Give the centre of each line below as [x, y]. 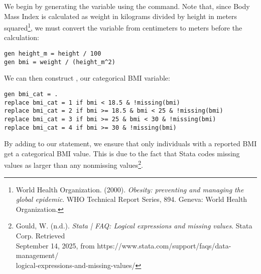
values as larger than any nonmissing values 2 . [74, 164]
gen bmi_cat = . [31, 94]
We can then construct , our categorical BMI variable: [87, 78]
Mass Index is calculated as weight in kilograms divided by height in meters [121, 16]
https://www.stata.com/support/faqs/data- [164, 245]
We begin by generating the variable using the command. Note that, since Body [127, 6]
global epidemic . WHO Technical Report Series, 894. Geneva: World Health [132, 199]
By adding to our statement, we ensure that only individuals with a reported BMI [130, 144]
